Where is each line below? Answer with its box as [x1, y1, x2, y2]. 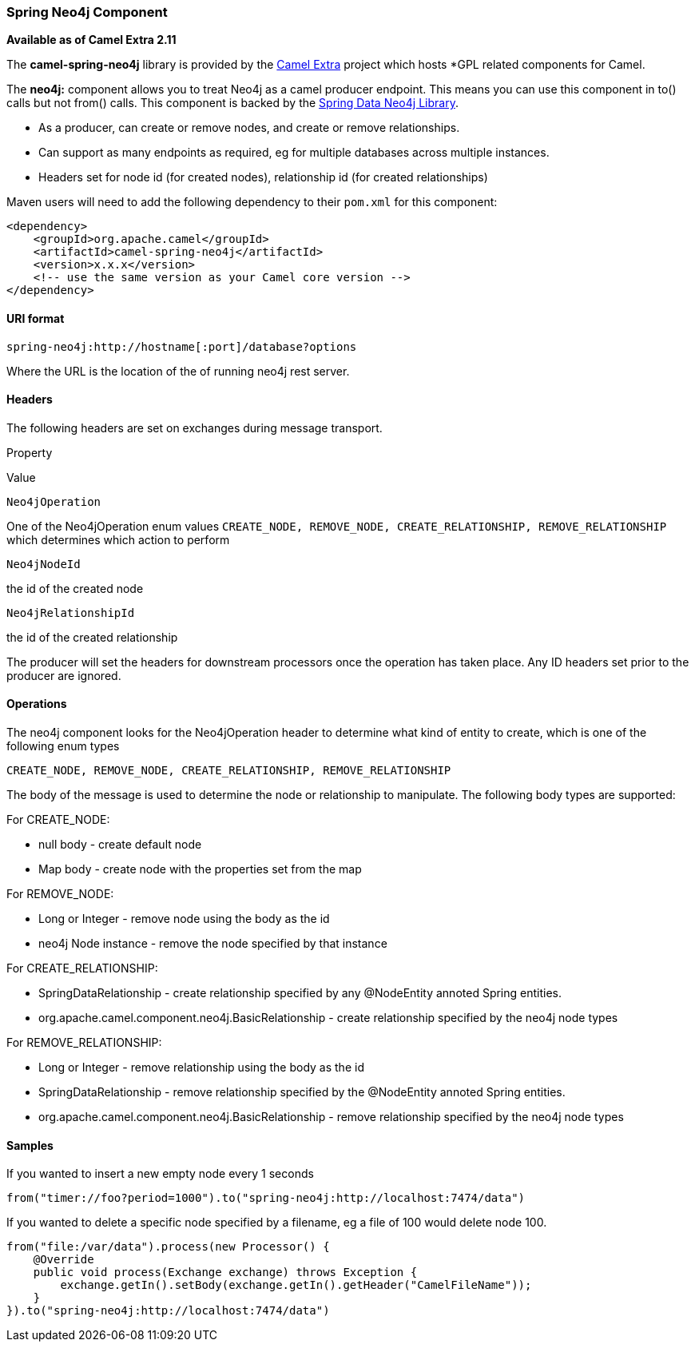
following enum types [6, 739, 120, 754]
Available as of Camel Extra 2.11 [6, 33, 177, 47]
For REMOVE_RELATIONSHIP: [6, 1036, 162, 1050]
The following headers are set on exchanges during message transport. [6, 420, 383, 435]
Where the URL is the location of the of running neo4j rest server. [6, 364, 350, 378]
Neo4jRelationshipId [6, 606, 135, 619]
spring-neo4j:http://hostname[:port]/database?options [6, 340, 357, 353]
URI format [6, 311, 65, 325]
